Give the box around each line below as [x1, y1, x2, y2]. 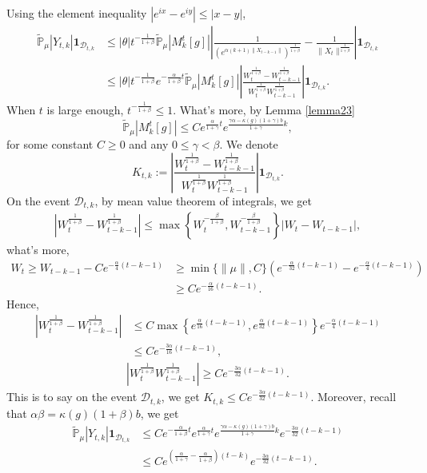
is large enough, [46, 101, 124, 117]
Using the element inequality [6, 5, 147, 21]
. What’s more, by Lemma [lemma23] [173, 101, 355, 117]
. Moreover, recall [310, 388, 397, 405]
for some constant [6, 136, 94, 153]
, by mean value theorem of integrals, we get [94, 192, 312, 209]
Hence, [6, 295, 39, 312]
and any [129, 136, 169, 153]
